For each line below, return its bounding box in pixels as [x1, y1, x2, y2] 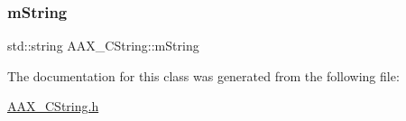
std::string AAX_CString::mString [7, 36, 199, 55]
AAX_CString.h [7, 97, 99, 116]
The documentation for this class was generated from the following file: [7, 66, 400, 85]
